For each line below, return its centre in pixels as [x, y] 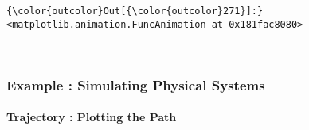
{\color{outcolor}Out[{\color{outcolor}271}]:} [135, 11]
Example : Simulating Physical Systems [136, 84]
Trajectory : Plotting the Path [92, 117]
